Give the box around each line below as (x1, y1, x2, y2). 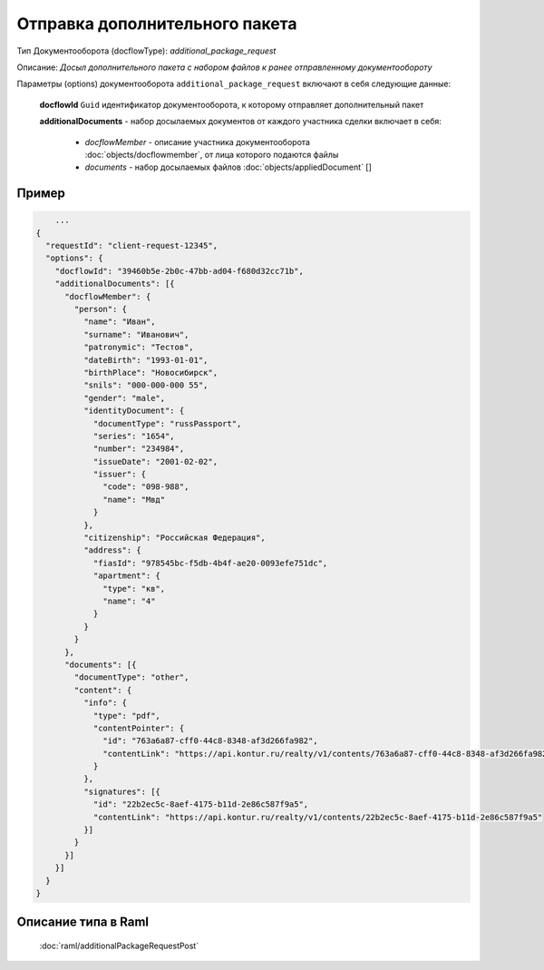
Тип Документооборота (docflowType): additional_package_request (16, 45, 277, 56)
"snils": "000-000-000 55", (83, 380, 209, 390)
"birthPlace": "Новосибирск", (83, 367, 218, 377)
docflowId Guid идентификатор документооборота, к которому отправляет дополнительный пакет (39, 99, 424, 110)
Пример (16, 186, 65, 201)
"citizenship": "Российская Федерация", (83, 533, 267, 544)
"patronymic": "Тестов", (83, 342, 194, 353)
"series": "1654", (92, 431, 176, 441)
